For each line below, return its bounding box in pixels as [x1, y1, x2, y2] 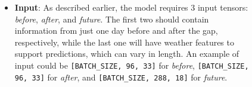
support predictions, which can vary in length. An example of [14, 47, 239, 60]
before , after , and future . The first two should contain [14, 12, 209, 25]
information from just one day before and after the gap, [14, 24, 218, 37]
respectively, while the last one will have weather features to [14, 36, 234, 48]
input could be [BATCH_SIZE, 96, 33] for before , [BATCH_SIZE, [14, 59, 249, 71]
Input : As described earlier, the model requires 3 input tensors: [14, 1, 248, 13]
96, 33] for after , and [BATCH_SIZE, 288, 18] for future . [14, 70, 228, 83]
